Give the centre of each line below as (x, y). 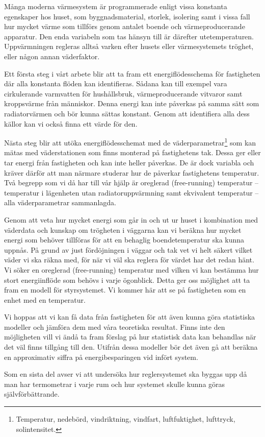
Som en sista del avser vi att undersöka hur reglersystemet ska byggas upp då (126, 374)
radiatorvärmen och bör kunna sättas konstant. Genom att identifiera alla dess (127, 113)
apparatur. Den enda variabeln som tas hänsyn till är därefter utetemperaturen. (129, 36)
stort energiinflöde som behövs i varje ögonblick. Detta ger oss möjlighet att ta (127, 280)
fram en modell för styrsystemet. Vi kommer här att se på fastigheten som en (125, 290)
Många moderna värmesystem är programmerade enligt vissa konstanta (116, 6)
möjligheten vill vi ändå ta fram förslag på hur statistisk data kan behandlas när (130, 337)
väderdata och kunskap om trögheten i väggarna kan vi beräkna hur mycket (123, 229)
